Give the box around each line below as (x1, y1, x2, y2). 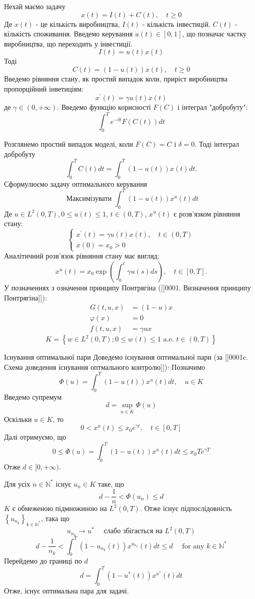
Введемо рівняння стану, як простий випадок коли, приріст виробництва (4, 73, 228, 83)
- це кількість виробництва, (35, 18, 120, 29)
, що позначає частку (182, 28, 247, 39)
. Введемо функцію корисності (57, 102, 151, 112)
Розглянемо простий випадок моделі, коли (4, 139, 133, 149)
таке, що (97, 478, 124, 489)
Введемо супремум (4, 391, 62, 402)
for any (182, 542, 205, 550)
